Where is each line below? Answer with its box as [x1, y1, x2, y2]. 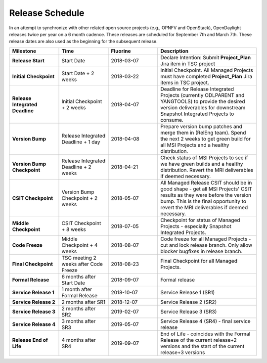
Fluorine [111, 47, 131, 54]
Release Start [12, 57, 44, 64]
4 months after [61, 336, 96, 343]
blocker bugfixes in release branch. [160, 248, 243, 255]
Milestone [12, 47, 37, 54]
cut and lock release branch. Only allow [160, 241, 253, 248]
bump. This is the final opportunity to [160, 198, 247, 205]
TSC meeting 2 [61, 254, 96, 261]
